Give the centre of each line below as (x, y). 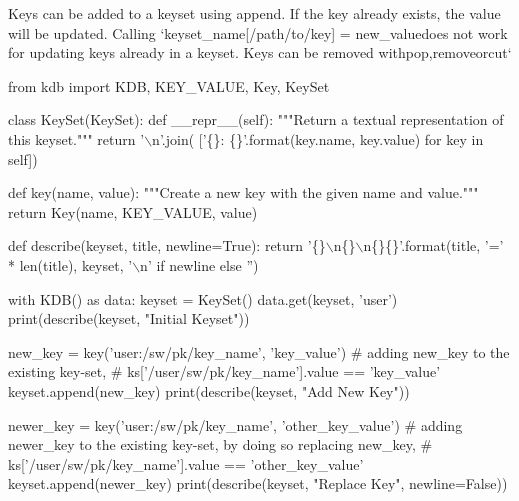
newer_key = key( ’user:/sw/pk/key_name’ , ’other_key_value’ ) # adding (235, 424)
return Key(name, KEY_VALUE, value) (133, 211)
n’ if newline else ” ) (199, 264)
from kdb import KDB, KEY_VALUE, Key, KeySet (169, 85)
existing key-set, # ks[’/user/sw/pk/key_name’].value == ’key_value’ (224, 371)
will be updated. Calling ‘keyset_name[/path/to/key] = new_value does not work (258, 32)
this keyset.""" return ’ (76, 138)
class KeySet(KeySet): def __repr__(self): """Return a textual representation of (256, 119)
